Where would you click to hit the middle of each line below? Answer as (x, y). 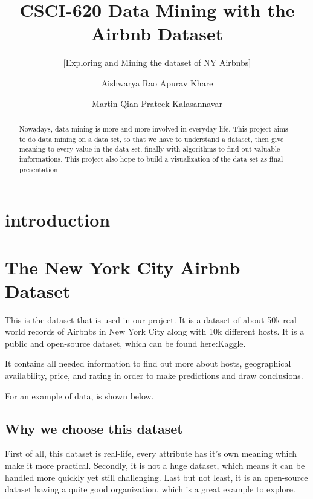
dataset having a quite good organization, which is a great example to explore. (150, 489)
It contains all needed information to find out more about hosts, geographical (148, 363)
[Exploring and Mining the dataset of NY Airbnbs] (157, 63)
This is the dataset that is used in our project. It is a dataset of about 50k (143, 319)
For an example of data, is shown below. (79, 395)
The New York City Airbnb (123, 267)
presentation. (39, 169)
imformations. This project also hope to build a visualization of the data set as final (151, 159)
